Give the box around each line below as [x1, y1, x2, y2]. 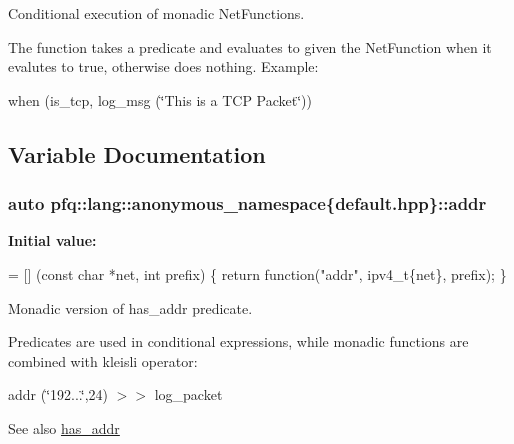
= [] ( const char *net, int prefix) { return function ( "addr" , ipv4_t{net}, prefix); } [8, 263, 507, 284]
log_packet [154, 384, 223, 405]
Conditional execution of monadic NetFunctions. [8, 3, 305, 23]
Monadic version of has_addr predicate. [8, 297, 253, 318]
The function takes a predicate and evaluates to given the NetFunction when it [8, 36, 492, 57]
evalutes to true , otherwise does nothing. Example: [8, 56, 319, 77]
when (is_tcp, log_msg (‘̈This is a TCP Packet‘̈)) [8, 89, 312, 110]
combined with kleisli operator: [8, 350, 198, 371]
